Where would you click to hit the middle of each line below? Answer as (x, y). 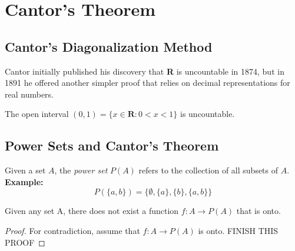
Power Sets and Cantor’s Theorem (112, 145)
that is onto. (258, 211)
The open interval (37, 114)
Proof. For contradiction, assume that (72, 230)
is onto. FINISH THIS (238, 230)
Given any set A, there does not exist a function (92, 211)
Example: (24, 181)
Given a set (25, 170)
